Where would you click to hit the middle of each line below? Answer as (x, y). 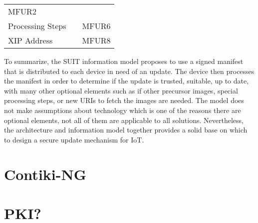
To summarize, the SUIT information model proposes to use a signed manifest (124, 61)
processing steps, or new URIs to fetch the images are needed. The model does (124, 100)
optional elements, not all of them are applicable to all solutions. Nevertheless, (124, 120)
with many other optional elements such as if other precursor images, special (121, 90)
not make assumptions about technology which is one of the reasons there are (123, 110)
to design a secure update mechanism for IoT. (74, 139)
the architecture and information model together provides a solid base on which (126, 130)
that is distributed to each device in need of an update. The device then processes (129, 71)
